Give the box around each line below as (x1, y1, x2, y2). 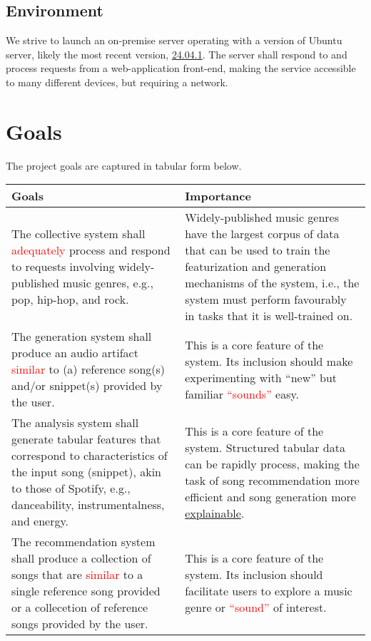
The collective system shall (11, 225, 146, 242)
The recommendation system (11, 533, 156, 550)
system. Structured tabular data (185, 439, 345, 456)
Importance (185, 188, 251, 205)
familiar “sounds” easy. (185, 385, 300, 402)
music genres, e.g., (63, 275, 153, 292)
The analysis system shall (11, 414, 139, 431)
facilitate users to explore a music (185, 583, 352, 600)
